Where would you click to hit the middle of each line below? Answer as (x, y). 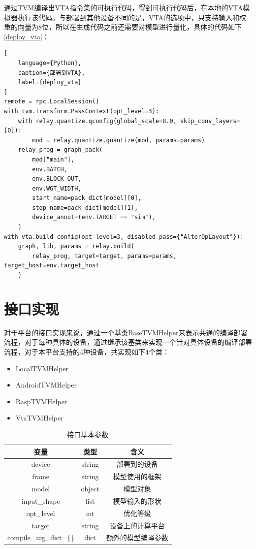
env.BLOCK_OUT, (57, 179)
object (90, 489)
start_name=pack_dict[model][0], (87, 198)
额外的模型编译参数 (137, 537)
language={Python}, (50, 63)
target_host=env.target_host (52, 266)
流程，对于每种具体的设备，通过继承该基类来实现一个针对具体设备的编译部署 (128, 342)
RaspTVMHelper (41, 401)
